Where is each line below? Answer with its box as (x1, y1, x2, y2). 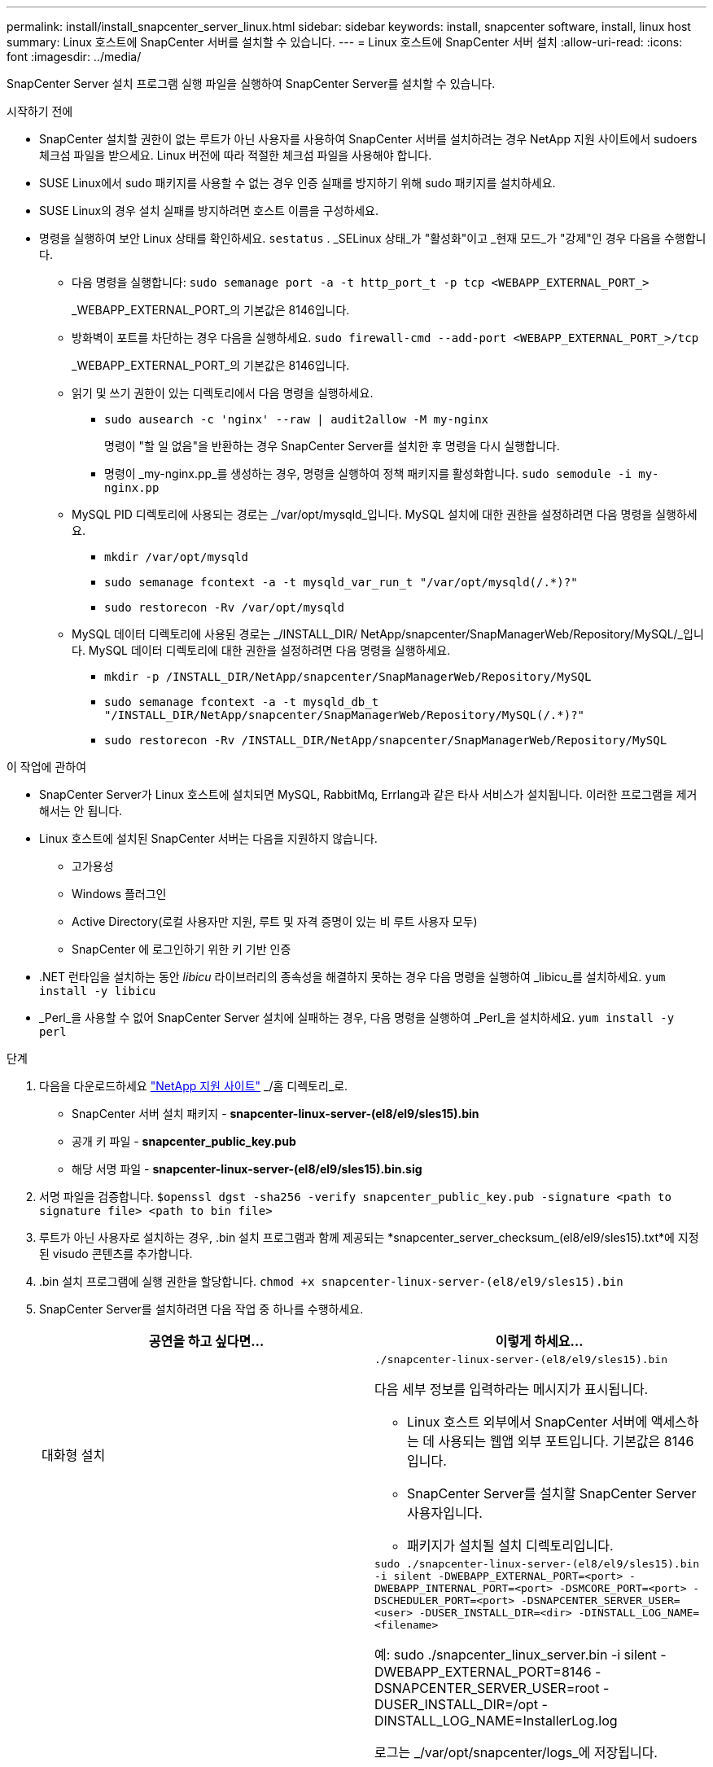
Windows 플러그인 (72, 887, 167, 901)
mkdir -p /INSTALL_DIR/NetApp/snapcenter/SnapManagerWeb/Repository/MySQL (104, 670, 592, 683)
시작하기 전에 (7, 104, 73, 118)
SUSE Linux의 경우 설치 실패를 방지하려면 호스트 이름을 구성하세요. (39, 204, 378, 217)
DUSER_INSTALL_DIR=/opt (374, 1696, 539, 1712)
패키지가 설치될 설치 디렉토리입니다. (407, 1537, 614, 1554)
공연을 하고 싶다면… (148, 1333, 265, 1349)
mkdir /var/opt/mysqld (104, 550, 249, 563)
